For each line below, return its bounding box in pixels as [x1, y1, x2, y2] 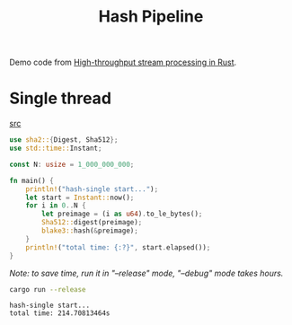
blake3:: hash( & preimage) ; [41, 226, 139, 235]
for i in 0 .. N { [25, 201, 87, 210]
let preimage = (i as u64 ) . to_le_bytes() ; [41, 209, 203, 219]
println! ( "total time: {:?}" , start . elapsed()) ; [25, 242, 211, 252]
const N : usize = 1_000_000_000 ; [9, 160, 135, 169]
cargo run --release [9, 285, 87, 294]
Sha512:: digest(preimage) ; [41, 218, 143, 227]
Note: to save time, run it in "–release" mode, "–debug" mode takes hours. [9, 268, 284, 278]
